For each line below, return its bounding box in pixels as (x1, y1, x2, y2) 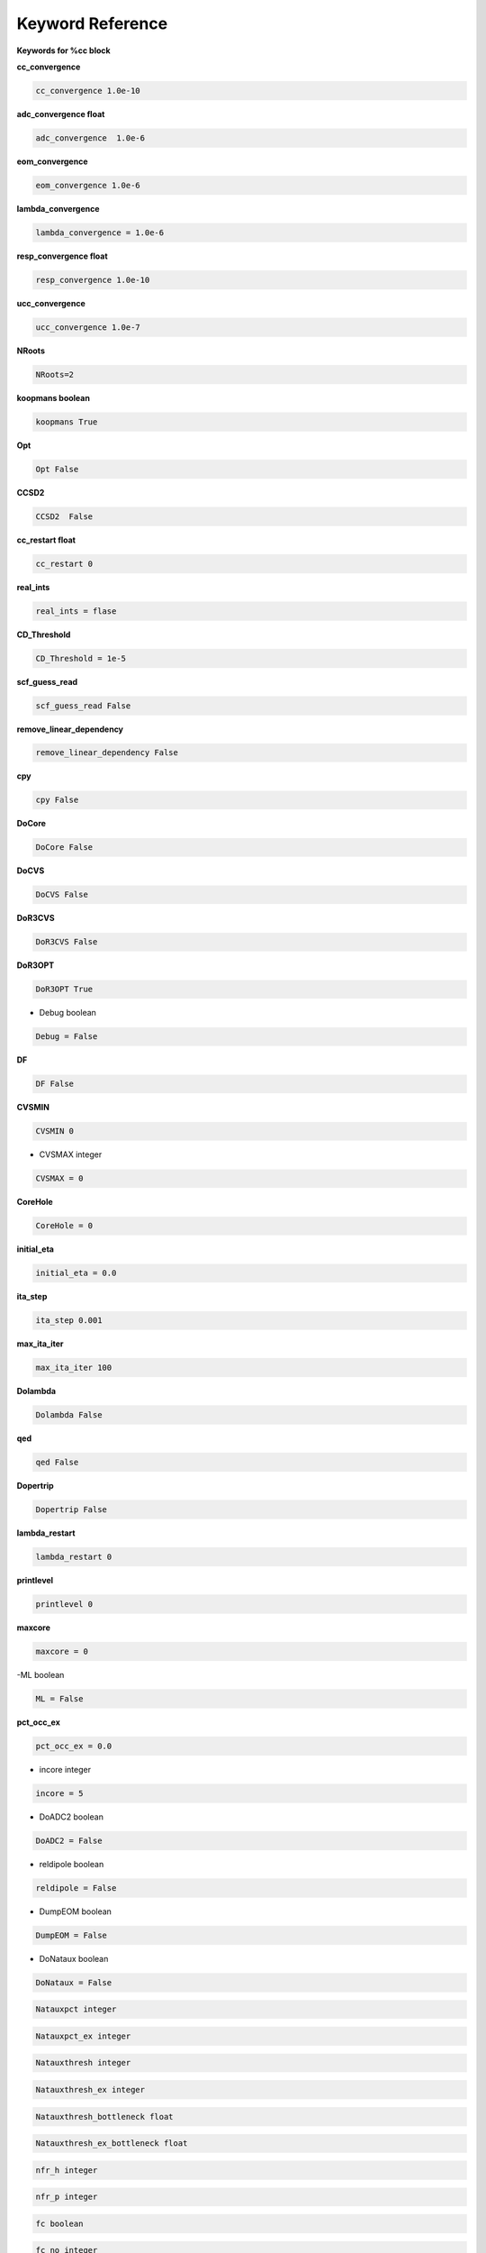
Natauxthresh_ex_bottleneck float (35, 2139, 188, 2148)
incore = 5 (35, 1788, 84, 1798)
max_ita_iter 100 (35, 1363, 112, 1373)
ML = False (35, 1693, 84, 1703)
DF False (35, 1079, 75, 1090)
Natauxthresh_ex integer (35, 2084, 146, 2094)
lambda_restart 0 (35, 1551, 112, 1562)
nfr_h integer (35, 2165, 98, 2175)
